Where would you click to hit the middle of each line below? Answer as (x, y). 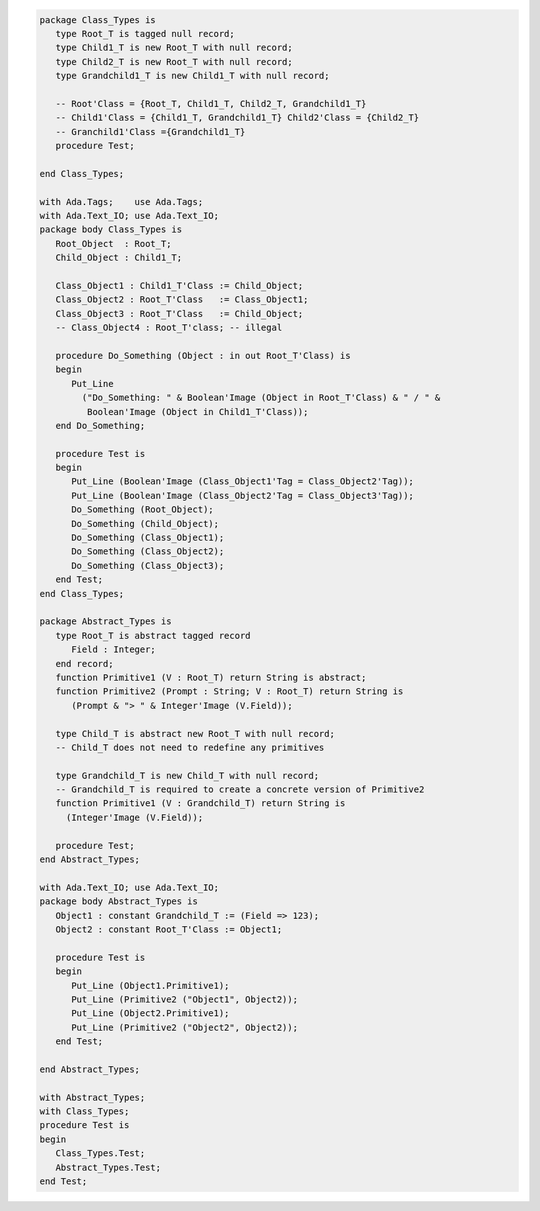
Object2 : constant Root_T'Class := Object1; (169, 929)
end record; (84, 663)
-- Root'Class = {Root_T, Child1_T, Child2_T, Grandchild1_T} (211, 103)
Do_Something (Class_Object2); (148, 551)
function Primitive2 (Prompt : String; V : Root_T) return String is (229, 691)
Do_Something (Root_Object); (142, 509)
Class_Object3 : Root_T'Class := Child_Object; (179, 313)
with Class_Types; (84, 1111)
